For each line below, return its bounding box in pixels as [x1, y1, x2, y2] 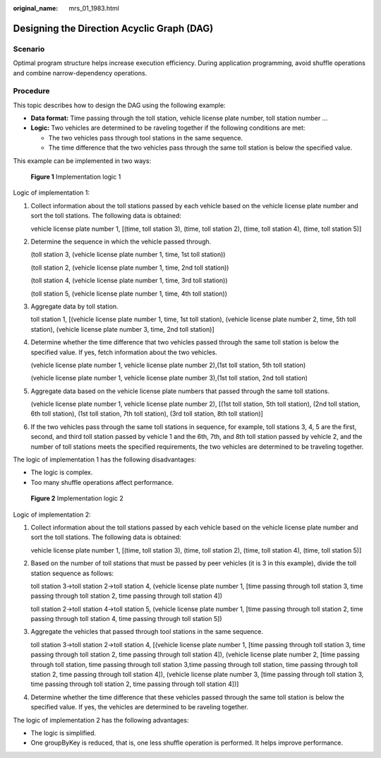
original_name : [13, 4, 59, 12]
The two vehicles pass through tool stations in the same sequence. [48, 133, 243, 142]
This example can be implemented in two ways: [13, 156, 152, 165]
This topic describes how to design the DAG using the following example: [13, 101, 226, 109]
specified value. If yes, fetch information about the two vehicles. [30, 348, 218, 356]
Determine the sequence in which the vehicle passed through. [30, 237, 212, 246]
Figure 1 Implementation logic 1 [30, 173, 121, 181]
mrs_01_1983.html [68, 4, 119, 12]
